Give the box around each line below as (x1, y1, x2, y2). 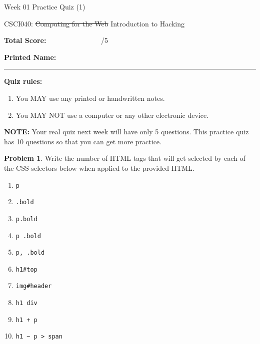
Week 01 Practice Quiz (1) (4, 1, 85, 11)
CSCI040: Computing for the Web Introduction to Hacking (4, 18, 185, 28)
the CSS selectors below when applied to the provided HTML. (4, 162, 194, 173)
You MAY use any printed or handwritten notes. (15, 92, 165, 103)
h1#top (15, 266, 37, 273)
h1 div (15, 300, 37, 307)
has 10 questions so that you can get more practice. (4, 136, 161, 146)
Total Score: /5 (4, 35, 108, 45)
